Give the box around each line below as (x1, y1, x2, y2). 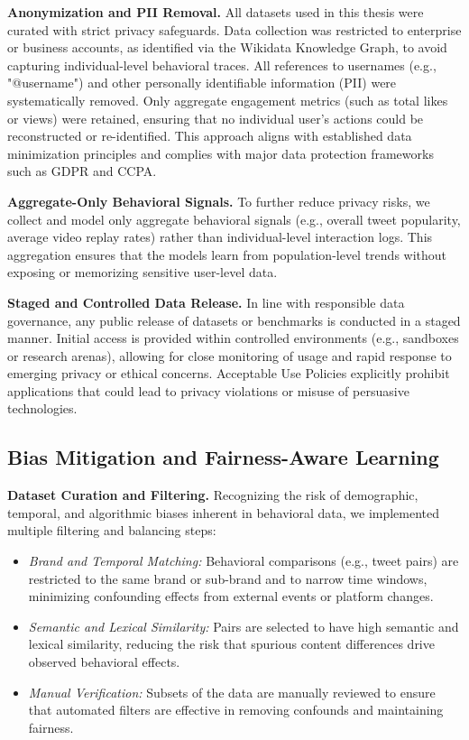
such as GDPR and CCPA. (7, 162, 157, 180)
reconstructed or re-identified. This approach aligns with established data (7, 126, 412, 145)
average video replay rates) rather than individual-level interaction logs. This (7, 227, 433, 246)
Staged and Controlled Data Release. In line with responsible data (7, 292, 405, 311)
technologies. (7, 399, 78, 418)
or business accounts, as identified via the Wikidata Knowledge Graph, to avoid (7, 38, 447, 57)
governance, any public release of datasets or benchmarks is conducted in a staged (7, 310, 461, 329)
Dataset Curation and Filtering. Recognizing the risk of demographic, (7, 486, 418, 504)
